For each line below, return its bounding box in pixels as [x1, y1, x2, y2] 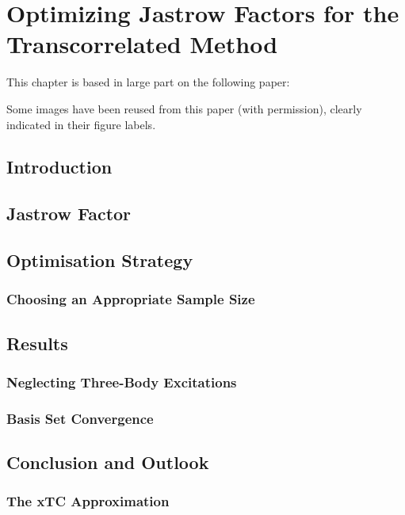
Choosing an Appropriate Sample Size [6, 289, 255, 309]
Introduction [6, 154, 113, 179]
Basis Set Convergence [6, 408, 154, 428]
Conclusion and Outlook [6, 450, 209, 475]
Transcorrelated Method [6, 28, 278, 60]
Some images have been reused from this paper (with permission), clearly [6, 100, 362, 116]
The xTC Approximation [6, 491, 170, 511]
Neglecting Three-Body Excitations [6, 372, 237, 391]
